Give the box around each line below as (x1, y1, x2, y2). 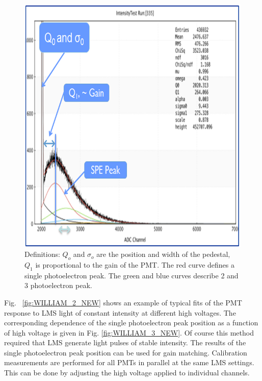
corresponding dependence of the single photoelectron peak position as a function (4, 317, 258, 328)
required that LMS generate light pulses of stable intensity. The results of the (4, 337, 246, 348)
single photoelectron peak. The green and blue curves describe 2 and (24, 270, 239, 280)
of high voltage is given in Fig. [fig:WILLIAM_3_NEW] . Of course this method (4, 327, 254, 338)
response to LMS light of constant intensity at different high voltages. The (4, 307, 236, 318)
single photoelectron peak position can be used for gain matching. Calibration (4, 347, 247, 358)
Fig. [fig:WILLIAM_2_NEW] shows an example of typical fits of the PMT (4, 297, 242, 307)
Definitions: (24, 249, 60, 259)
